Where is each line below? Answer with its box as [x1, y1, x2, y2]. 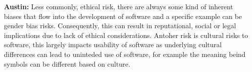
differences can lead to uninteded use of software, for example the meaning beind [4, 49, 246, 59]
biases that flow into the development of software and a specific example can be [4, 11, 242, 21]
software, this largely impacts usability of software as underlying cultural [4, 39, 222, 50]
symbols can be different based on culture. [4, 58, 130, 69]
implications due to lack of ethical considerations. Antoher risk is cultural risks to [4, 30, 248, 40]
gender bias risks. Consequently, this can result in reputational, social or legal [4, 20, 236, 31]
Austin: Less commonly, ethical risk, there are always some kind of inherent [4, 1, 233, 11]
